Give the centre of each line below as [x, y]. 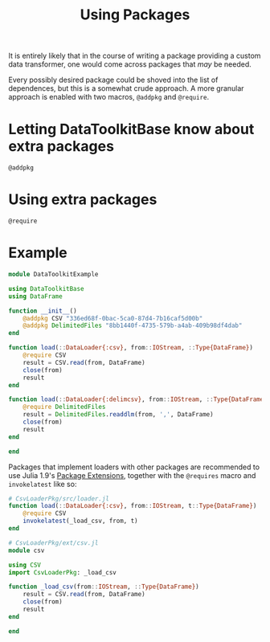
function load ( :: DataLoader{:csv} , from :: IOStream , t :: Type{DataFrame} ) [133, 506]
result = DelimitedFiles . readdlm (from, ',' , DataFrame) [119, 415]
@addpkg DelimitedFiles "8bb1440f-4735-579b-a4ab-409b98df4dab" [133, 326]
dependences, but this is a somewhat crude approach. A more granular [126, 88]
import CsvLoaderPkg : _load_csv [62, 572]
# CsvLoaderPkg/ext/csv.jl [53, 543]
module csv [27, 550]
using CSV [25, 565]
